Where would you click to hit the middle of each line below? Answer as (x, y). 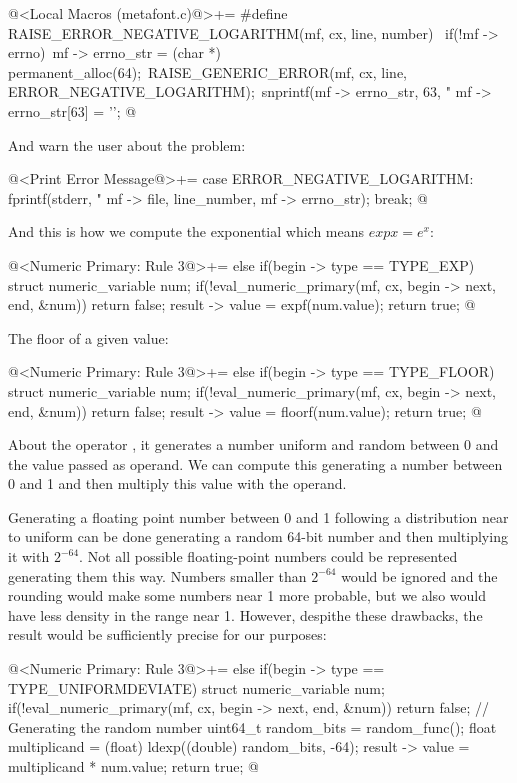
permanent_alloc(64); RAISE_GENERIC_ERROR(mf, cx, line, (207, 71)
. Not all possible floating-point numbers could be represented (268, 556)
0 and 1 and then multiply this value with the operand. (177, 483)
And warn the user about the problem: (127, 144)
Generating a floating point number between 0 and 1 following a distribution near (258, 516)
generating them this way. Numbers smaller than (157, 575)
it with (29, 556)
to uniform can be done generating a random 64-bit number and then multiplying (258, 536)
